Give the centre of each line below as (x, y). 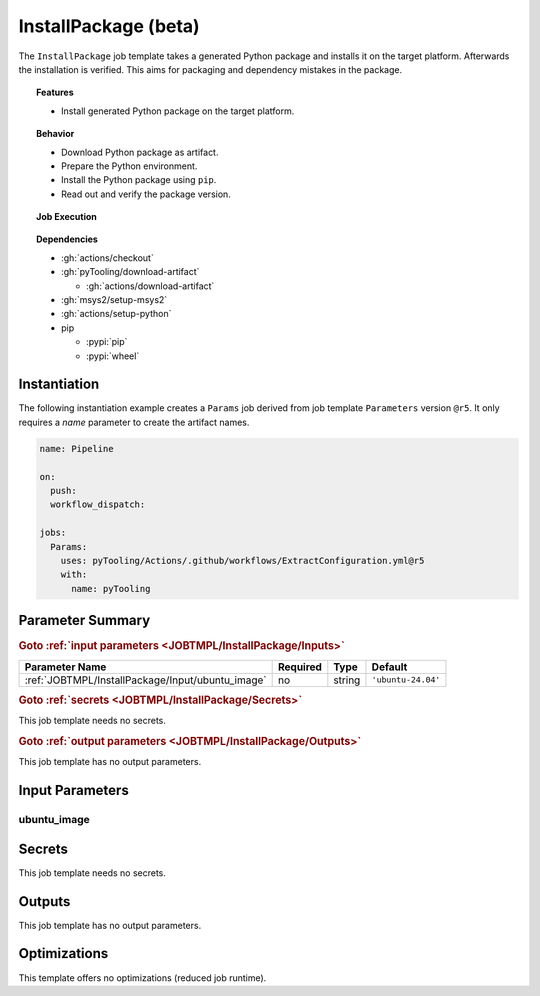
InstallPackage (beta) (109, 26)
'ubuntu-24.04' (406, 680)
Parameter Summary (84, 620)
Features (55, 92)
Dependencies (67, 239)
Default (389, 667)
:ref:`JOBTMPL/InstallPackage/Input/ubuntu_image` (145, 680)
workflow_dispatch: (98, 504)
